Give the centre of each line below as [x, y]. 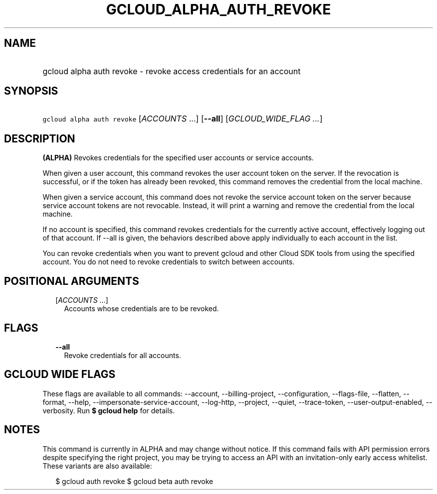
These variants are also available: [97, 466]
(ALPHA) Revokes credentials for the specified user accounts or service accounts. [178, 158]
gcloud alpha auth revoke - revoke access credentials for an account [172, 71]
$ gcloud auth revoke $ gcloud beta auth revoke [134, 481]
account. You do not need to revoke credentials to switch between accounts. [169, 262]
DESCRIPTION [40, 138]
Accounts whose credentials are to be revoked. [141, 309]
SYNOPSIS [31, 91]
